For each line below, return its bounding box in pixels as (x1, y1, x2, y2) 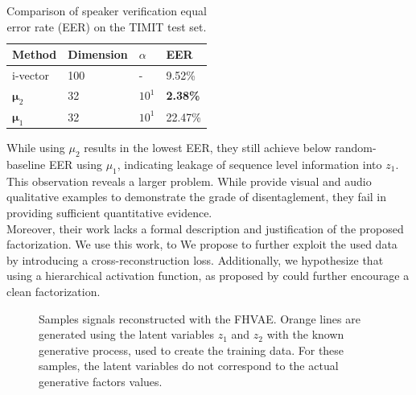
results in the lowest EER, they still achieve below (84, 139, 332, 156)
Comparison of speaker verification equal (6, 2, 207, 19)
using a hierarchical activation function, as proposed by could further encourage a (6, 267, 410, 284)
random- (335, 139, 377, 156)
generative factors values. (39, 372, 163, 389)
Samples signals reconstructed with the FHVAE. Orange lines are (39, 310, 360, 327)
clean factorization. (6, 282, 101, 299)
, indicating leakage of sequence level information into (117, 156, 382, 173)
